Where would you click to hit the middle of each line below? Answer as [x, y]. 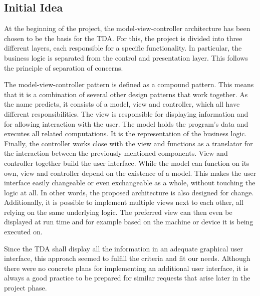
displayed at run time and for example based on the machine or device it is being [129, 222]
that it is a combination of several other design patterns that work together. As [126, 94]
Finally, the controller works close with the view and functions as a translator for [128, 143]
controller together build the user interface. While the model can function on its [127, 163]
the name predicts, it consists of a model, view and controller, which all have [122, 104]
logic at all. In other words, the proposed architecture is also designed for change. [129, 192]
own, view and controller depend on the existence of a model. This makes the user [130, 173]
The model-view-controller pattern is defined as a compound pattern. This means [129, 84]
